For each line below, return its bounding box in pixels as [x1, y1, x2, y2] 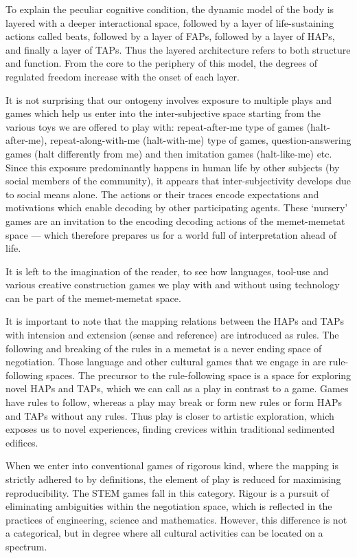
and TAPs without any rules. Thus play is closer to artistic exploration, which [5, 408, 334, 422]
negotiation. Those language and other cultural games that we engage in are [5, 354, 326, 369]
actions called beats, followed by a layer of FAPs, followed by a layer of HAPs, [5, 29, 335, 43]
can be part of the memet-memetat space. [5, 290, 181, 305]
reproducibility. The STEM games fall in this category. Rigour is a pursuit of [5, 485, 330, 500]
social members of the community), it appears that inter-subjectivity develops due [5, 173, 351, 188]
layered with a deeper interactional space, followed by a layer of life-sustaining [5, 15, 334, 30]
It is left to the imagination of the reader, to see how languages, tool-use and [5, 264, 329, 278]
